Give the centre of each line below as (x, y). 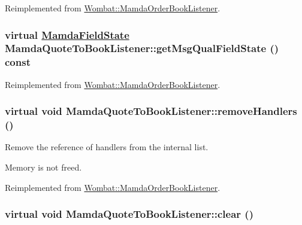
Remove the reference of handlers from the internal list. (107, 147)
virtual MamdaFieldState (67, 34)
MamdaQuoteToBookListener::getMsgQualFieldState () (142, 48)
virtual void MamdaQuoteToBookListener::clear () (129, 214)
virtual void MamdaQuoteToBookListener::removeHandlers (151, 111)
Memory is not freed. (43, 167)
